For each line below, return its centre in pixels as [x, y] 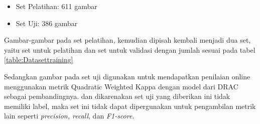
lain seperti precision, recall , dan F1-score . [69, 116]
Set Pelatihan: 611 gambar [56, 6]
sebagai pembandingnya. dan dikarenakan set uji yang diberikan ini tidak [117, 96]
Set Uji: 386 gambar [47, 23]
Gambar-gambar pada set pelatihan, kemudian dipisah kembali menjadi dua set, [127, 40]
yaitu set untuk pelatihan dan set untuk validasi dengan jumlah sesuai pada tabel [130, 49]
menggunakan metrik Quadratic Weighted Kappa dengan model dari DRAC [121, 86]
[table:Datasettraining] [39, 59]
